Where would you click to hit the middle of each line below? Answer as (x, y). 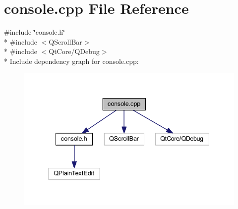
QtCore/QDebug (74, 51)
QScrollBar (65, 41)
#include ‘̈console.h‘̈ (34, 32)
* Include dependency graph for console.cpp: (71, 61)
